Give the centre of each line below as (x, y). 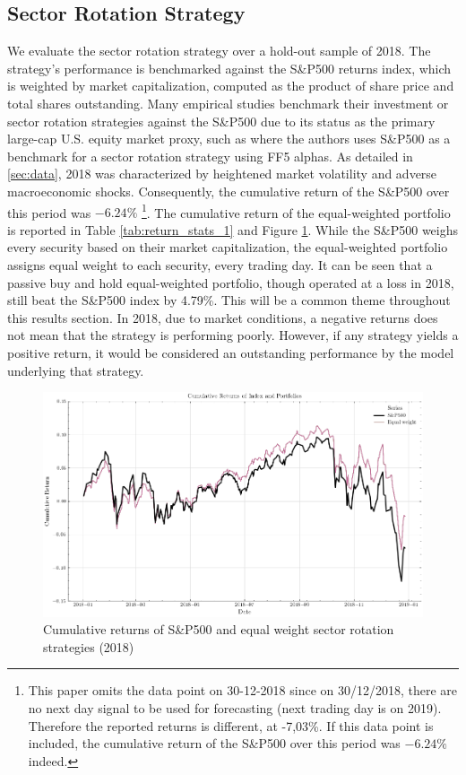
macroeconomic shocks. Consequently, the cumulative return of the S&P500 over (229, 191)
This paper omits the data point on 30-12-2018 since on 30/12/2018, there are (243, 690)
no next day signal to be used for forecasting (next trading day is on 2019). (235, 707)
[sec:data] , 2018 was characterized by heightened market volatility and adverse (222, 174)
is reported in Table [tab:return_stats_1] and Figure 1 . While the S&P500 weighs (233, 229)
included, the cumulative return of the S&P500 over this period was (214, 743)
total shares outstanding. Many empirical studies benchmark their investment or (228, 103)
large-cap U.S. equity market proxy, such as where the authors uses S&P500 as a (229, 139)
